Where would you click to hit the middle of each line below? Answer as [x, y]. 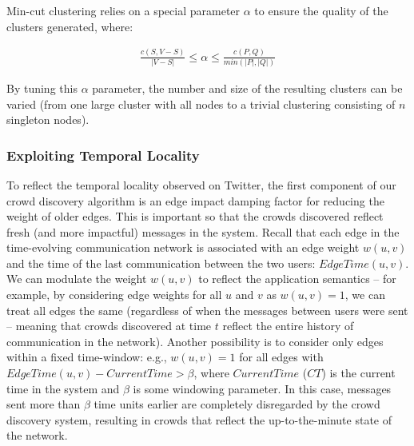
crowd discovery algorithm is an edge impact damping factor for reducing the [195, 200]
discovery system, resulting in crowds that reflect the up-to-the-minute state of [199, 419]
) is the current [358, 373]
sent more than [44, 404]
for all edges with [281, 357]
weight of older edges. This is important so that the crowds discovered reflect [195, 216]
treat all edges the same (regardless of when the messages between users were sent [207, 310]
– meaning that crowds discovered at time [109, 326]
